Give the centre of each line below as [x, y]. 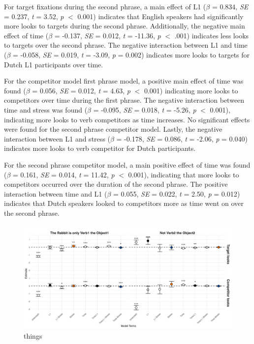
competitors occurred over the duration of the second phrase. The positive [116, 184]
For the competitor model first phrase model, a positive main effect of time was [124, 81]
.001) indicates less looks [212, 35]
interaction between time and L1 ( [56, 193]
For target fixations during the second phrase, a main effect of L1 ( [105, 6]
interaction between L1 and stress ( [57, 138]
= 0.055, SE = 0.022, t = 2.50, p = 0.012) [177, 193]
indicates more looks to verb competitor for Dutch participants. [100, 148]
